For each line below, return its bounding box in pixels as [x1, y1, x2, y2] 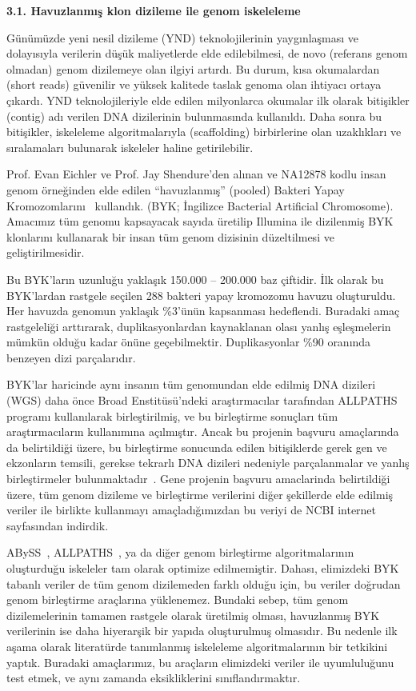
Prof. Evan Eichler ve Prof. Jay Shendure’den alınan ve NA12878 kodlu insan [6, 166, 386, 182]
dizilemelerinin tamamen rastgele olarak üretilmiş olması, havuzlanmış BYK [6, 606, 380, 623]
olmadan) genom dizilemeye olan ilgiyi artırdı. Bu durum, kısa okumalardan [6, 60, 380, 77]
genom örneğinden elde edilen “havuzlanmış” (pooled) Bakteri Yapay [6, 181, 345, 198]
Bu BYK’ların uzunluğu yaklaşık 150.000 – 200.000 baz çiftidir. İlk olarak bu [6, 270, 384, 287]
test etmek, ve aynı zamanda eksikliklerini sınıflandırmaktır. [6, 669, 301, 686]
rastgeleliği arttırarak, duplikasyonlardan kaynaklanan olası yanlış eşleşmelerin [6, 318, 391, 334]
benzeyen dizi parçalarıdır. [6, 349, 136, 365]
